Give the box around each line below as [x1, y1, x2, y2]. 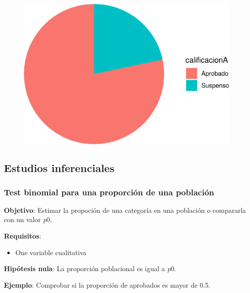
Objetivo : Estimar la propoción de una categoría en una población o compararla [4, 205, 246, 215]
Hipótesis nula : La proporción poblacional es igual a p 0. [4, 263, 176, 274]
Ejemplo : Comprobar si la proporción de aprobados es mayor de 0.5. [4, 279, 211, 290]
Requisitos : [4, 231, 41, 241]
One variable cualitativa [15, 247, 87, 257]
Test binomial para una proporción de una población [4, 186, 215, 198]
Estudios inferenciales [4, 160, 115, 175]
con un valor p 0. [4, 214, 52, 224]
